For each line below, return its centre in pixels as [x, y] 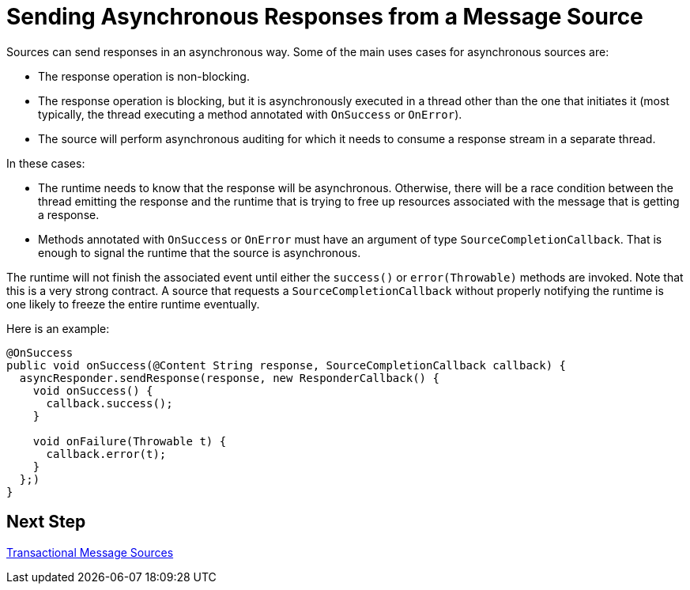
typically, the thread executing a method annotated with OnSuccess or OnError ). [250, 114]
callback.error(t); [106, 454]
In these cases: [46, 163]
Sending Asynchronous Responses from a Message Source [325, 17]
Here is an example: [58, 328]
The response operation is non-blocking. [144, 76]
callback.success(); [109, 403]
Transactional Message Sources [90, 552]
